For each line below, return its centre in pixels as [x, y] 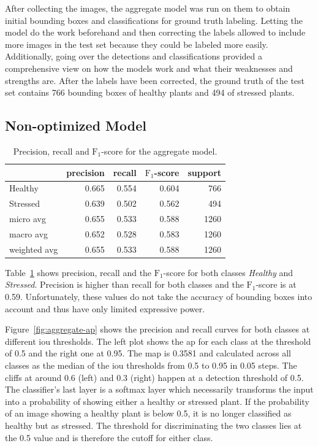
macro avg [29, 233]
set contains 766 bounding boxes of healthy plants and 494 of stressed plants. [150, 92]
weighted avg [34, 249]
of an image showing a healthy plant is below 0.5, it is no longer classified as [148, 413]
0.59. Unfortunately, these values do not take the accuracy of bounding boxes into [159, 297]
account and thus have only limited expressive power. [105, 308]
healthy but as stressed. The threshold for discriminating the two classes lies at [153, 425]
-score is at [276, 284]
